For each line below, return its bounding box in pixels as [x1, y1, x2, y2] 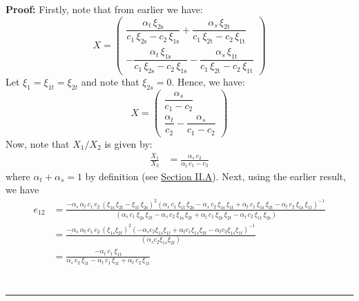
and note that [81, 74, 139, 88]
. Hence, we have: [171, 74, 245, 88]
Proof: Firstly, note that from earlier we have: [6, 2, 203, 16]
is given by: [104, 136, 153, 150]
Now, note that [6, 136, 70, 150]
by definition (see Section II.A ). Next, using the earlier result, [85, 168, 347, 183]
